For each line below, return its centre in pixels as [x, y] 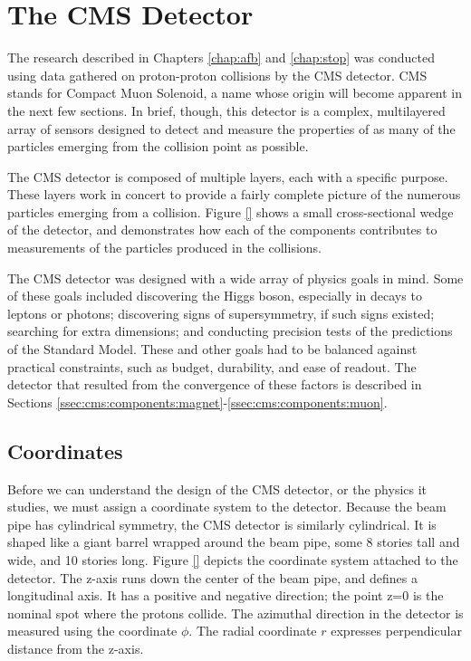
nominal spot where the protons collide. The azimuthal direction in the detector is [235, 613]
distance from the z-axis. [76, 648]
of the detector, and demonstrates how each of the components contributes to [222, 230]
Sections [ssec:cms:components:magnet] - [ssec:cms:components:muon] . [197, 402]
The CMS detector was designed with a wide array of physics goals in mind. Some [235, 278]
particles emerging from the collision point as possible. [158, 146]
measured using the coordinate [92, 631]
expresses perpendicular [396, 631]
